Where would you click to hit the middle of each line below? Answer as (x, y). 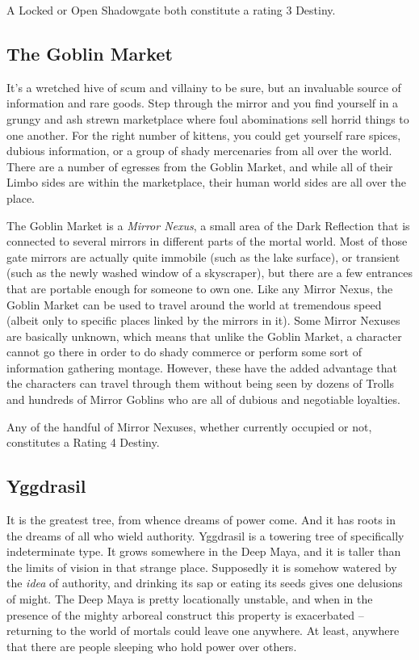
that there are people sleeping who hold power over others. (152, 646)
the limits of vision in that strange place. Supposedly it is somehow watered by (202, 567)
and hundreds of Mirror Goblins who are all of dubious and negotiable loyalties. (203, 399)
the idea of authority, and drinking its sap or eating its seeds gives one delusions (205, 583)
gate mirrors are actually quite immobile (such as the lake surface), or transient (203, 256)
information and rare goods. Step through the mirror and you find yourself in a (203, 103)
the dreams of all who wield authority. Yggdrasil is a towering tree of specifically (205, 535)
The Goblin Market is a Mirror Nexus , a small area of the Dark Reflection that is (208, 225)
